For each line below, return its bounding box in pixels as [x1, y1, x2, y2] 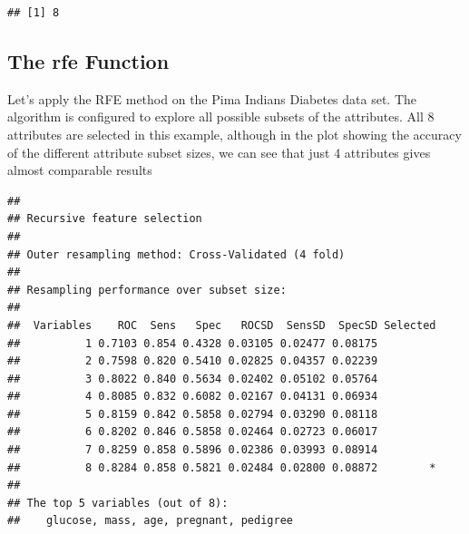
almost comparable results [7, 160, 152, 180]
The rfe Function [7, 46, 170, 74]
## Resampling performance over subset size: [7, 283, 287, 296]
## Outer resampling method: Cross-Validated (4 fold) [7, 248, 346, 261]
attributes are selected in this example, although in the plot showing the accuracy [7, 124, 462, 143]
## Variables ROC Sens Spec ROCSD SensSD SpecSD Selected [7, 318, 436, 332]
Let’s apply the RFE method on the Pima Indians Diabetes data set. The [7, 89, 417, 108]
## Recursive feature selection [7, 212, 202, 226]
